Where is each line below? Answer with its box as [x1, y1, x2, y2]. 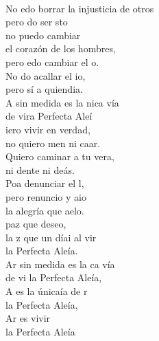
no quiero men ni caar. [5, 135, 101, 150]
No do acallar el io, [5, 68, 86, 82]
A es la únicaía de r [5, 284, 88, 298]
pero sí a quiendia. [5, 82, 83, 96]
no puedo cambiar [5, 27, 81, 42]
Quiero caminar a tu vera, [5, 149, 114, 164]
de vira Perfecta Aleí [5, 109, 93, 123]
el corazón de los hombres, [5, 41, 116, 56]
